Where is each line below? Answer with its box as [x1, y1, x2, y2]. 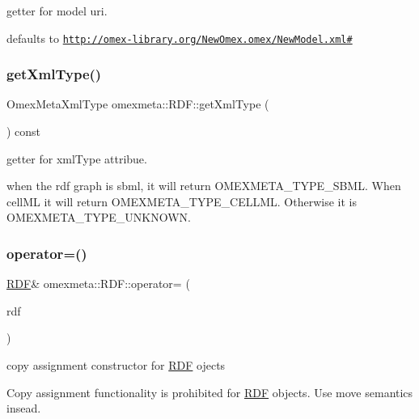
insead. [6, 400, 41, 417]
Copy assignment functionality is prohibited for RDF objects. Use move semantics [6, 383, 413, 400]
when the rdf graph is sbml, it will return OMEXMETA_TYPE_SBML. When [6, 177, 401, 194]
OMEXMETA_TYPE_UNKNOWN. [6, 209, 191, 226]
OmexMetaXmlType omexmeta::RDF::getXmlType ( [6, 95, 269, 112]
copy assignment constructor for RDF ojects [6, 357, 226, 374]
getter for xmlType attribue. [6, 150, 147, 167]
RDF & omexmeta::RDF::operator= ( [6, 275, 190, 292]
